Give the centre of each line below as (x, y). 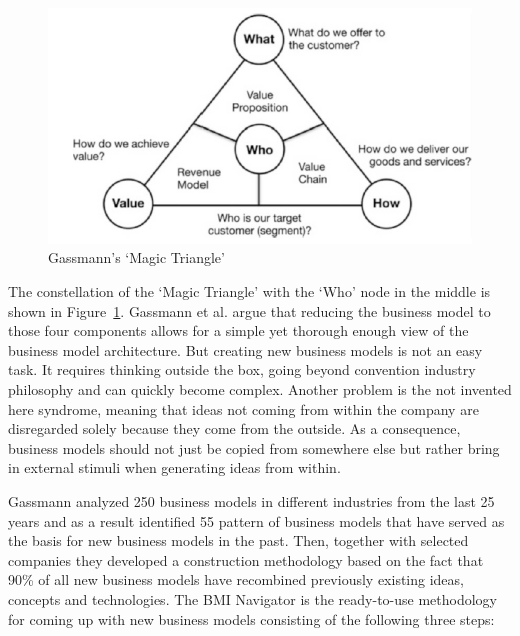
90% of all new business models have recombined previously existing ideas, (236, 579)
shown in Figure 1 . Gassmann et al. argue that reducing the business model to (249, 310)
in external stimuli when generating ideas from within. (174, 467)
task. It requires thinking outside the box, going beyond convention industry (242, 369)
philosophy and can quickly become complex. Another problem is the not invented (260, 388)
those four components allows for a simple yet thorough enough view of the (238, 330)
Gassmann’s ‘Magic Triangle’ (136, 257)
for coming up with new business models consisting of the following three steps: (251, 618)
